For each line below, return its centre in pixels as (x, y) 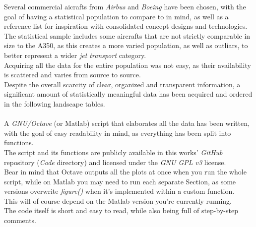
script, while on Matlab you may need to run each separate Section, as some (120, 181)
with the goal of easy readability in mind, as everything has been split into (118, 133)
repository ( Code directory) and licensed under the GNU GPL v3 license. (115, 162)
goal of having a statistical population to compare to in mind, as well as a (116, 16)
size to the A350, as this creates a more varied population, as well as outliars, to (126, 45)
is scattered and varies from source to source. (72, 75)
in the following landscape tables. (55, 103)
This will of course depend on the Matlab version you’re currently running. (118, 200)
